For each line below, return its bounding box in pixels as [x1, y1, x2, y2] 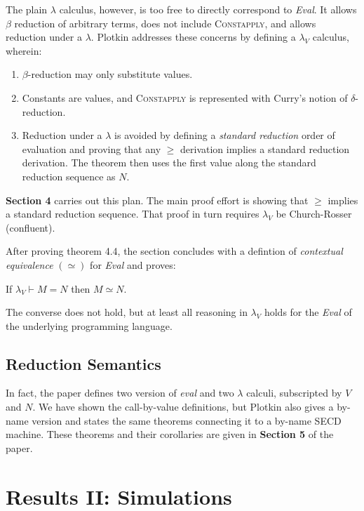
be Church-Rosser [276, 206, 352, 221]
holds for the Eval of [264, 305, 352, 319]
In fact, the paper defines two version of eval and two [6, 385, 234, 400]
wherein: [6, 43, 42, 58]
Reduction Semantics [6, 352, 161, 374]
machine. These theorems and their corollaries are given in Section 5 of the [6, 427, 334, 442]
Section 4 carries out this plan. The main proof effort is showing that [6, 192, 309, 207]
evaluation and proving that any [22, 141, 161, 156]
